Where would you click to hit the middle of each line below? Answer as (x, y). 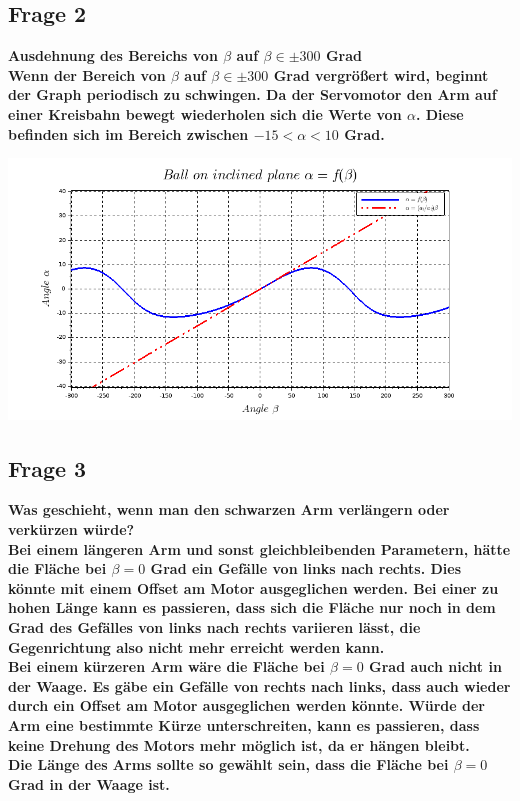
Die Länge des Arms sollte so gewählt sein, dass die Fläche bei (228, 764)
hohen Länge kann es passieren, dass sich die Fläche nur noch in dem (252, 607)
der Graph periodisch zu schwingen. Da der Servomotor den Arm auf (252, 94)
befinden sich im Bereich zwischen (128, 133)
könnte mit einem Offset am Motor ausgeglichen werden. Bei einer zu (253, 587)
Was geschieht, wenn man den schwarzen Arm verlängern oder (229, 509)
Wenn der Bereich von (87, 74)
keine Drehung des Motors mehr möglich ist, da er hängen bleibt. (239, 744)
